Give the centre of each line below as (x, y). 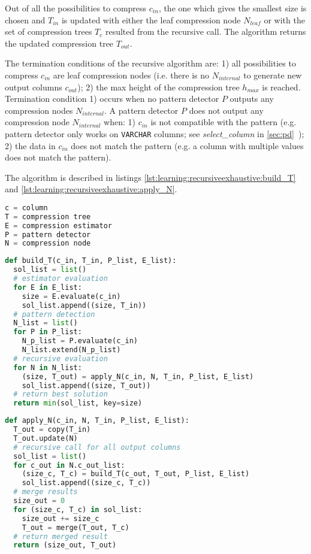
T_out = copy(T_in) (52, 430)
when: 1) (120, 122)
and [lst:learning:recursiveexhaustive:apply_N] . (91, 189)
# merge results (46, 492)
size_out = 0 (39, 501)
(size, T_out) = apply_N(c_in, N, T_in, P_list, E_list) (138, 376)
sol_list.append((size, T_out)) (86, 385)
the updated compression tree (59, 43)
